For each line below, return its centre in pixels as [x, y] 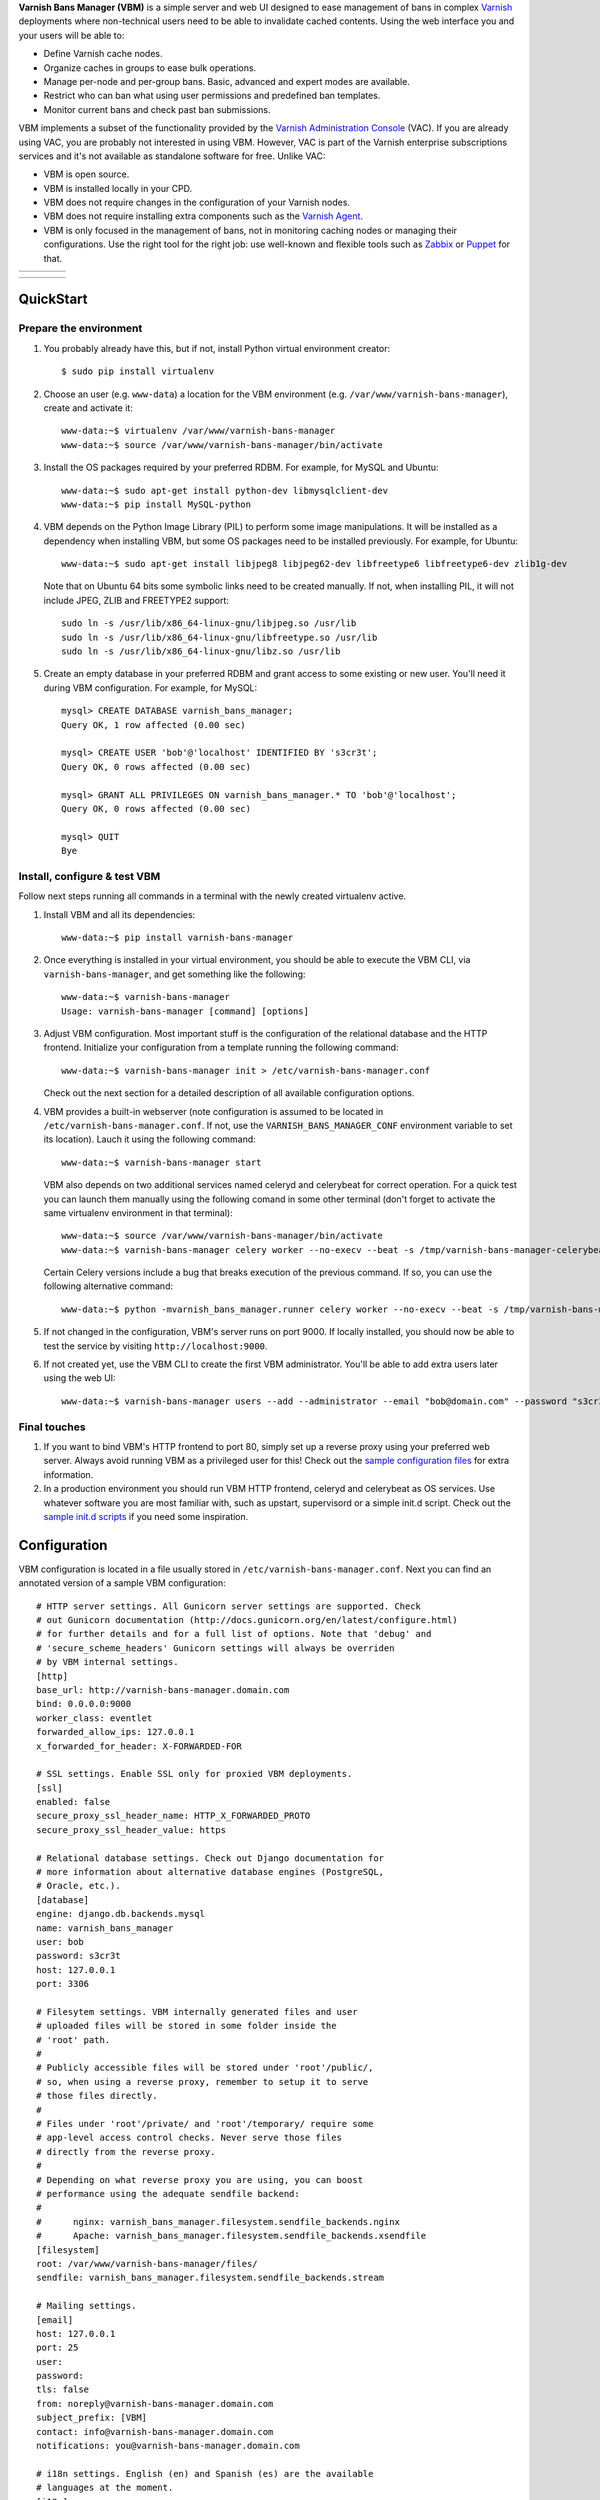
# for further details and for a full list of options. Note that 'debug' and [234, 1634]
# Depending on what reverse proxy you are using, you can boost [200, 2179]
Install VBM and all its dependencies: [119, 914]
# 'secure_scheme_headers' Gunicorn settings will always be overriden [215, 1648]
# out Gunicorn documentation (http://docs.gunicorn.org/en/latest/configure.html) [247, 1619]
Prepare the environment [80, 328]
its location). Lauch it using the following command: [150, 1139]
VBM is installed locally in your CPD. [118, 188]
